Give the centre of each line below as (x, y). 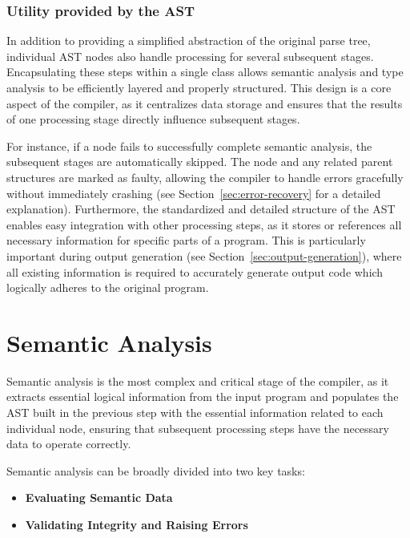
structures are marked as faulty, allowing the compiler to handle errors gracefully (205, 177)
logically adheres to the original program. (108, 287)
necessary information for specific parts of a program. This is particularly (186, 240)
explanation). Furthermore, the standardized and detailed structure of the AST (201, 209)
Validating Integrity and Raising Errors (137, 524)
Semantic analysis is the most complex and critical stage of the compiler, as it (198, 380)
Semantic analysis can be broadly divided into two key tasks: (156, 470)
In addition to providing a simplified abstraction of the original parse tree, (189, 40)
